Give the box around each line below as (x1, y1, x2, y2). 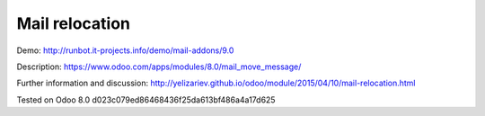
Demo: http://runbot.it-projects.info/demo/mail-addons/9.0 (16, 45, 234, 56)
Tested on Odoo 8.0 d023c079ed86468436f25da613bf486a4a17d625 (16, 94, 276, 105)
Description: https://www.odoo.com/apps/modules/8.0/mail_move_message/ (16, 61, 302, 72)
